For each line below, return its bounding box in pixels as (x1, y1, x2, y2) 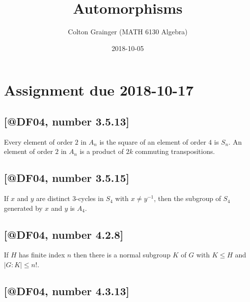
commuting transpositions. (135, 146, 215, 156)
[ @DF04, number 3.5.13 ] (4, 113, 130, 128)
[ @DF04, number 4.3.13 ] (4, 283, 130, 299)
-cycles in (76, 193, 104, 203)
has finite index (19, 250, 65, 260)
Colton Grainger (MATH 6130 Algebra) (68, 26, 188, 37)
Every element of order (4, 136, 73, 147)
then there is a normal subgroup (73, 250, 170, 260)
